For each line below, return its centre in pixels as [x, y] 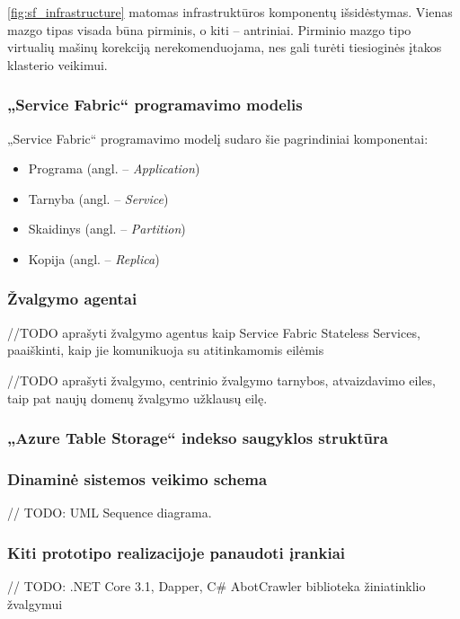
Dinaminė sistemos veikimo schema [137, 478]
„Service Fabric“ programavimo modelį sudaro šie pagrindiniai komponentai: [218, 138]
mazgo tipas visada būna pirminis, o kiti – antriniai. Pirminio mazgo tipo [209, 29]
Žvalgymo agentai [72, 299]
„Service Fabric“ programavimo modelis [155, 105]
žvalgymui [35, 603]
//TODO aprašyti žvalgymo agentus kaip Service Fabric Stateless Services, [214, 332]
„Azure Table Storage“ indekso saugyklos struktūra [198, 438]
